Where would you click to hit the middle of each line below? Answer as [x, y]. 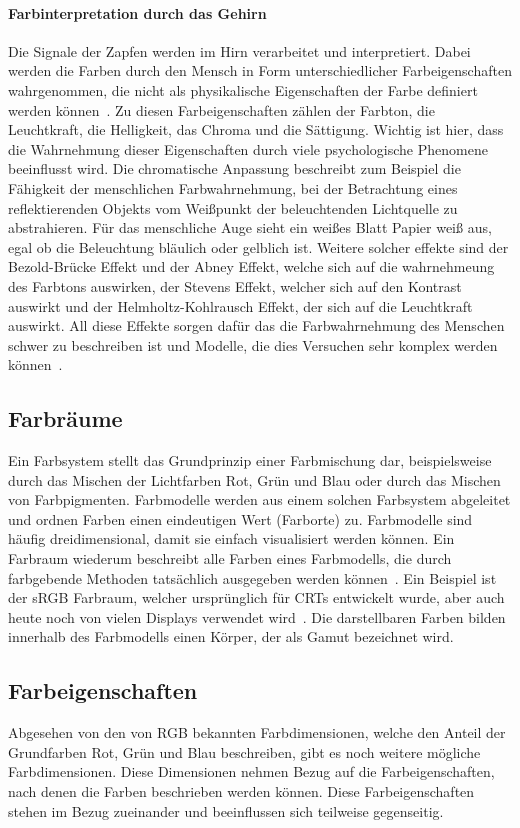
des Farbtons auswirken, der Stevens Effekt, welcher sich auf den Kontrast [235, 285]
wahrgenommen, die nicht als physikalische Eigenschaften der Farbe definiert [243, 89]
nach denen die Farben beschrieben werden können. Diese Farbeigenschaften [241, 791]
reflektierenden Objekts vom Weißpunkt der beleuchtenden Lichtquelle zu [233, 207]
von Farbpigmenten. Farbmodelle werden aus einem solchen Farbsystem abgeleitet [259, 499]
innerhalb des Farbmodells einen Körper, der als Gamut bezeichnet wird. [231, 636]
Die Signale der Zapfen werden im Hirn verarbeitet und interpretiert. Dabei [239, 50]
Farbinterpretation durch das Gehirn [137, 12]
